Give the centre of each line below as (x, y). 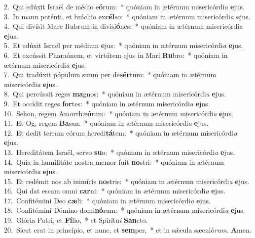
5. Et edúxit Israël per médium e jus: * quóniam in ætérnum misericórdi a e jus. (124, 45)
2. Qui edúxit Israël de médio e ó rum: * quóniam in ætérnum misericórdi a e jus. (124, 6)
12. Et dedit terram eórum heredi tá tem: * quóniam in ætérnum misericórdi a (121, 132)
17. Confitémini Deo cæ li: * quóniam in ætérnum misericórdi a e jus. (107, 200)
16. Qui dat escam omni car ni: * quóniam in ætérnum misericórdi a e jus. (115, 191)
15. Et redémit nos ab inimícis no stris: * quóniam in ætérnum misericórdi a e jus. (127, 181)
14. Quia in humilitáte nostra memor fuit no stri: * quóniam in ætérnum (114, 162)
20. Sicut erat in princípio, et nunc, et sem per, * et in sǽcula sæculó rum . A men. (128, 229)
